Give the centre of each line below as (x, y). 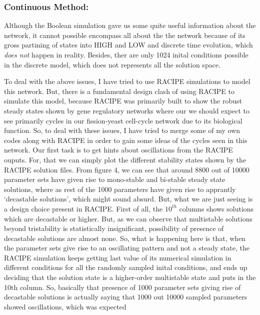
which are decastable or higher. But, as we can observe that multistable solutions (128, 218)
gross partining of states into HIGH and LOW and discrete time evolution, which (128, 45)
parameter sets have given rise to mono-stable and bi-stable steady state (115, 179)
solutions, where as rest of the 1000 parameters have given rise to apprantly (120, 189)
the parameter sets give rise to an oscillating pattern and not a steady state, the (127, 248)
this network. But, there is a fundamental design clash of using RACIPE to (119, 91)
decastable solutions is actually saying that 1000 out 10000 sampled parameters (126, 297)
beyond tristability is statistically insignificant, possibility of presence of (114, 228)
